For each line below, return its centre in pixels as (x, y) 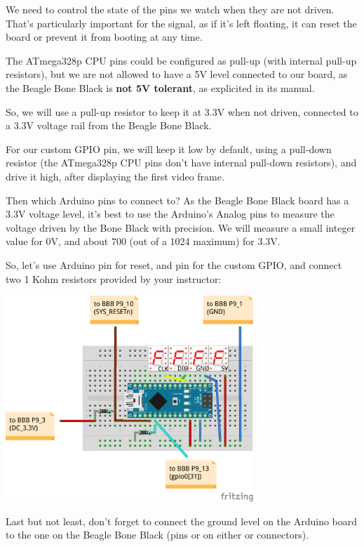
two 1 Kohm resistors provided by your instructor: (114, 278)
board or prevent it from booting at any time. (104, 37)
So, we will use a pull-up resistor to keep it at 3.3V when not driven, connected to (182, 111)
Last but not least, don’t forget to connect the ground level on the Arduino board (182, 521)
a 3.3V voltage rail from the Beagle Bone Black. (109, 125)
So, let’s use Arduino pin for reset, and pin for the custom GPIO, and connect (174, 264)
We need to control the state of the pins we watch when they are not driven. (170, 9)
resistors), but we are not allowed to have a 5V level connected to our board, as (177, 74)
